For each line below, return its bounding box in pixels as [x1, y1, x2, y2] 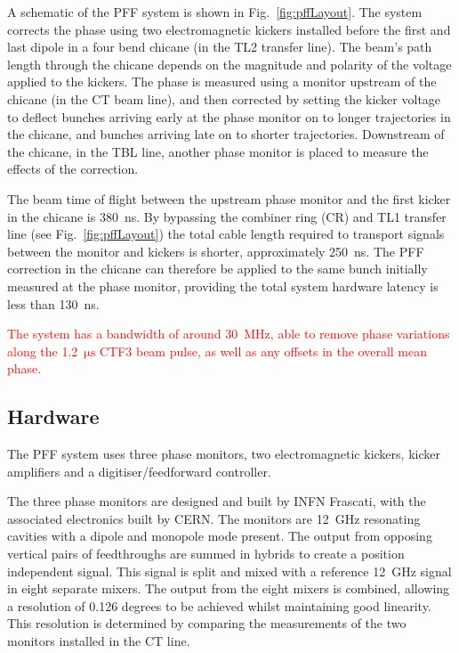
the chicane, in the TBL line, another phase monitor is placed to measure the [7, 142, 429, 160]
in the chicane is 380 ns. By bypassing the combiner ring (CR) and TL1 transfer [7, 207, 447, 225]
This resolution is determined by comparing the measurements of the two [7, 614, 407, 633]
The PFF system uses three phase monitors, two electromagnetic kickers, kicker [7, 445, 440, 463]
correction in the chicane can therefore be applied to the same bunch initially [7, 259, 428, 278]
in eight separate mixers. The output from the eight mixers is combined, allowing [7, 579, 450, 598]
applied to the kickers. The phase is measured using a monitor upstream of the [7, 72, 437, 91]
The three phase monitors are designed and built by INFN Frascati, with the [7, 492, 426, 510]
